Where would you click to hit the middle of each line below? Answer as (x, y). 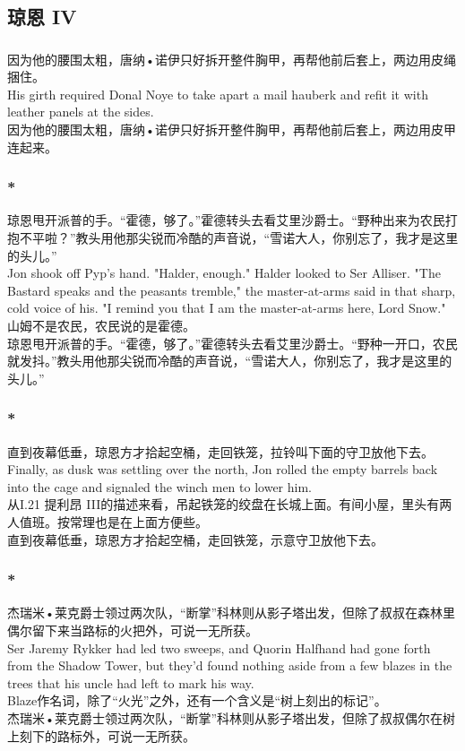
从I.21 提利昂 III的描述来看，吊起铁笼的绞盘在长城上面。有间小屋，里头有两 (230, 504)
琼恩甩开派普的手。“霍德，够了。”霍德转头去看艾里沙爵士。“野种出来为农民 (226, 220)
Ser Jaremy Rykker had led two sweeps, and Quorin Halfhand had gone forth (219, 647)
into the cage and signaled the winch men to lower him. (159, 486)
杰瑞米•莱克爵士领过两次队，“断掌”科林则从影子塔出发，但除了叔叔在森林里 (232, 613)
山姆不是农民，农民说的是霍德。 (101, 326)
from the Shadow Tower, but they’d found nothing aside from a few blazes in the (230, 665)
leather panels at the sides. (81, 112)
